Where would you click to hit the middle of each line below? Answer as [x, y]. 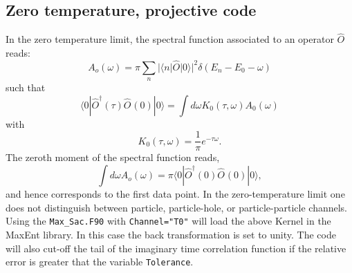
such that [26, 87]
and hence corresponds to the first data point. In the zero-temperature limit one [175, 194]
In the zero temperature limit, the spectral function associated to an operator [170, 39]
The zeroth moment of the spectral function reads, [113, 157]
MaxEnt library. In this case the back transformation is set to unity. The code [171, 234]
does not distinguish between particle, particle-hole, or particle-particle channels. [177, 207]
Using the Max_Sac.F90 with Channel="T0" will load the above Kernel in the [168, 221]
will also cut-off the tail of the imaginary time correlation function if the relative [176, 248]
